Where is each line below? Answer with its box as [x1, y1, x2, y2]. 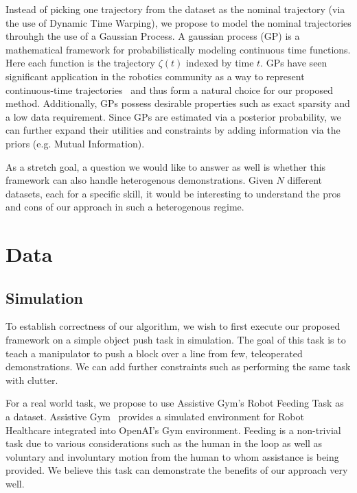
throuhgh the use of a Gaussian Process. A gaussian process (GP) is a [5, 29, 300, 43]
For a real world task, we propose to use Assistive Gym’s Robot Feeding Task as [5, 396, 344, 410]
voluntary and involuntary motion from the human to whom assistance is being [5, 449, 339, 464]
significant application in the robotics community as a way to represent [5, 69, 305, 83]
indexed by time [185, 56, 254, 70]
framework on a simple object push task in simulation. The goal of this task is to [5, 333, 346, 347]
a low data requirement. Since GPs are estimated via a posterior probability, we [5, 109, 341, 123]
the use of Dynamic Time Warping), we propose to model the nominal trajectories [5, 15, 352, 29]
